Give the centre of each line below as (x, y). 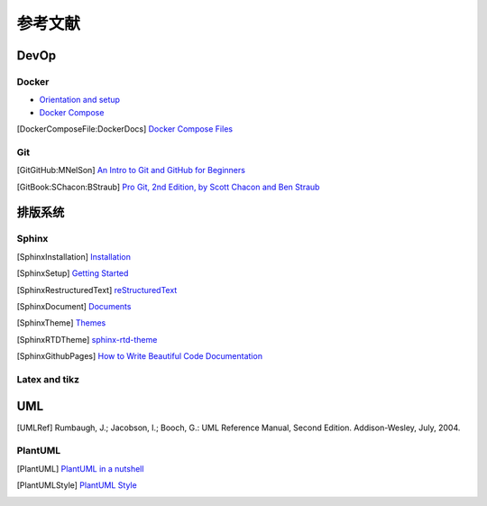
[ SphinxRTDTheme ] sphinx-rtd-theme (87, 339)
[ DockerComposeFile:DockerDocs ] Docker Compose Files (125, 129)
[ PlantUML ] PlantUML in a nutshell (80, 468)
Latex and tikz (48, 379)
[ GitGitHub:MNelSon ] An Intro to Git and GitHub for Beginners (131, 170)
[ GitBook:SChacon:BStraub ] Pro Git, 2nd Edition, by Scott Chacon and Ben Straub (168, 187)
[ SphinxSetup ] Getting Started (73, 273)
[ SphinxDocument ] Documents (74, 306)
